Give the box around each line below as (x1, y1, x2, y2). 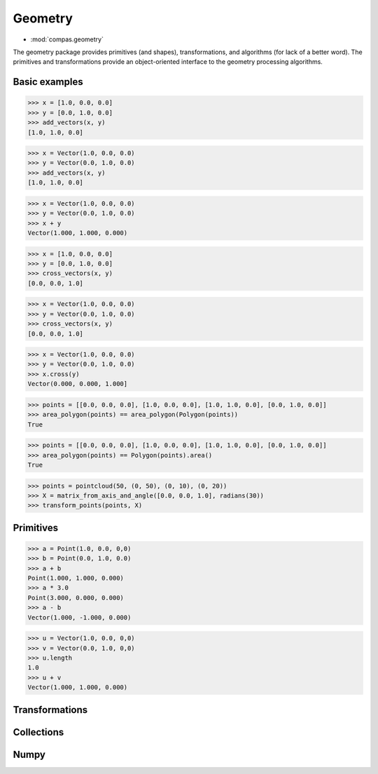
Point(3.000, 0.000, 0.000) (27, 594, 124, 601)
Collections (13, 726, 64, 738)
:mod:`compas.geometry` (30, 35, 104, 44)
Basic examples (13, 76, 83, 88)
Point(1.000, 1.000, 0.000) (27, 574, 124, 582)
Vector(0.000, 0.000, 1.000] (27, 380, 128, 388)
